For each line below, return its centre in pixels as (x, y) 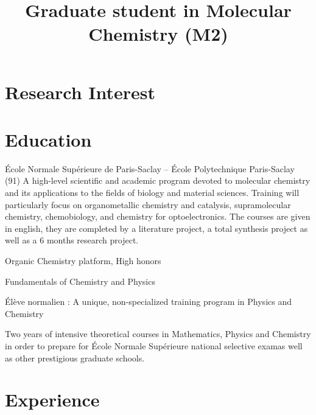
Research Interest (80, 92)
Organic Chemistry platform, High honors (83, 261)
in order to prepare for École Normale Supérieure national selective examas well (154, 346)
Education (48, 139)
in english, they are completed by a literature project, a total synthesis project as (156, 228)
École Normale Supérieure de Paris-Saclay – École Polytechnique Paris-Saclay (150, 168)
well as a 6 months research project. (72, 240)
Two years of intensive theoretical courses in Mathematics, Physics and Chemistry (158, 334)
